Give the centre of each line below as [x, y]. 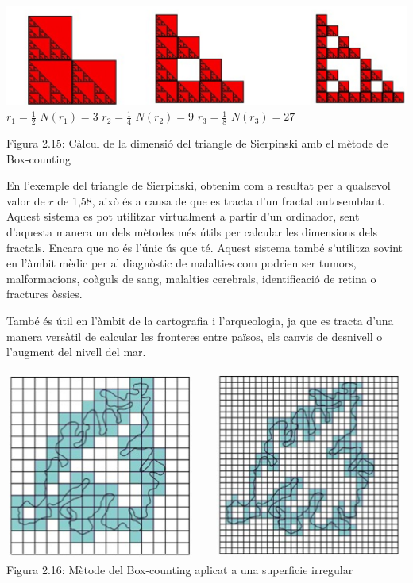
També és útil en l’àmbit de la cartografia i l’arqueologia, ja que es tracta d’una [200, 320]
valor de [26, 200]
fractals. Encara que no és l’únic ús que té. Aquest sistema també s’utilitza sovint [205, 247]
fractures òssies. [44, 294]
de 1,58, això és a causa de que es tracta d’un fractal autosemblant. [221, 200]
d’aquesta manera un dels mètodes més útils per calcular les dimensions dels [192, 232]
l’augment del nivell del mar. [76, 352]
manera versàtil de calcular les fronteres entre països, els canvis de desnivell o [195, 336]
